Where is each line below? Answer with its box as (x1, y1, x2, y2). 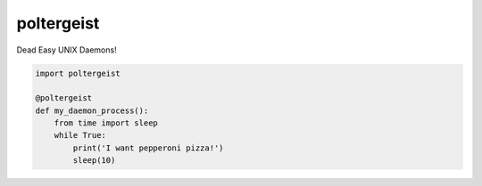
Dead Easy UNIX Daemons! (16, 44, 117, 55)
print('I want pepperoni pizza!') (72, 142, 224, 153)
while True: (54, 130, 107, 141)
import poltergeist (35, 68, 120, 78)
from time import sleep (54, 118, 158, 128)
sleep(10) (72, 156, 116, 166)
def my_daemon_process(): (35, 105, 149, 116)
